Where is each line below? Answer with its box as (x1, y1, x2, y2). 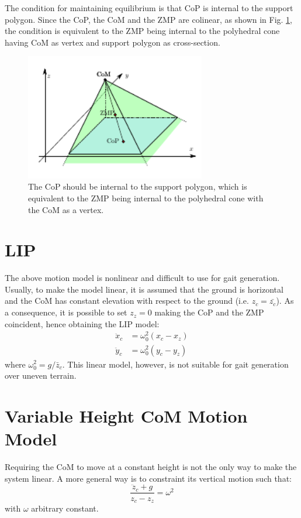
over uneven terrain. (5, 369, 77, 382)
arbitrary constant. (31, 502, 99, 514)
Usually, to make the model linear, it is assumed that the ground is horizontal (5, 283, 283, 295)
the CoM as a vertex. (28, 203, 104, 215)
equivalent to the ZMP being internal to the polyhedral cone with (28, 191, 264, 204)
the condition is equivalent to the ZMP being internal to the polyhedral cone (5, 25, 280, 37)
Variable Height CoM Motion (5, 403, 248, 427)
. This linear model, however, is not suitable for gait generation (62, 358, 289, 370)
